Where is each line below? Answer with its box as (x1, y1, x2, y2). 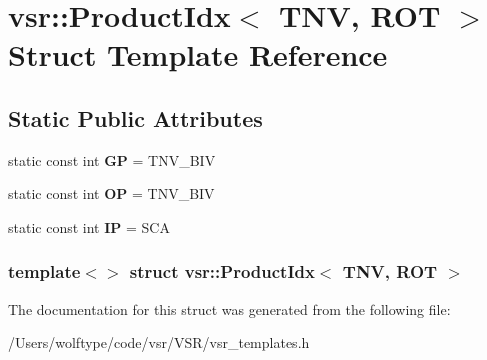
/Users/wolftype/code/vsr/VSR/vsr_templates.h (8, 332, 310, 353)
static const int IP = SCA (8, 216, 170, 237)
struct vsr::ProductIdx (129, 259, 315, 284)
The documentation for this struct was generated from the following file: (8, 298, 451, 319)
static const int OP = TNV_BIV (8, 183, 215, 204)
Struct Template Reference (8, 34, 388, 75)
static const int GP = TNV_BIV (8, 149, 216, 170)
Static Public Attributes (8, 102, 263, 133)
